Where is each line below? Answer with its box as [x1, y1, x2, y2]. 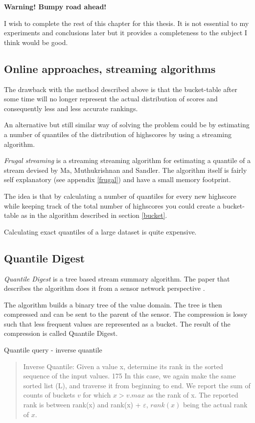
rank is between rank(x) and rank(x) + [23, 399, 141, 410]
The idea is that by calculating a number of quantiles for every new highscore [4, 190, 236, 201]
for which [83, 390, 111, 400]
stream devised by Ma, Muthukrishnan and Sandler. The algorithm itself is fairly [4, 164, 247, 175]
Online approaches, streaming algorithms [4, 61, 216, 76]
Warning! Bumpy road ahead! [4, 1, 107, 11]
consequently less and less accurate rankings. [4, 103, 138, 113]
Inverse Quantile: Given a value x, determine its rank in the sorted [23, 361, 223, 371]
